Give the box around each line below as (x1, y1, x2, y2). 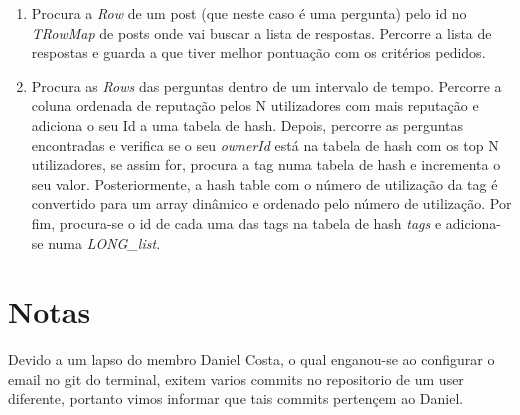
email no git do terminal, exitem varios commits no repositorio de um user (8, 368, 464, 389)
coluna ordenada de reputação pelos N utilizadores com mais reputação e (31, 95, 479, 116)
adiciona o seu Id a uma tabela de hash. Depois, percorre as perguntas (31, 114, 464, 135)
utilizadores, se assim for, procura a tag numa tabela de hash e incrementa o (31, 154, 501, 175)
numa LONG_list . (48, 232, 161, 253)
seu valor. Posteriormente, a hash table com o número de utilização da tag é (31, 173, 498, 194)
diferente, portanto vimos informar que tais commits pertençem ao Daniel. (8, 388, 464, 409)
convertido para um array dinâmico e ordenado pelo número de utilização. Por (31, 193, 512, 214)
